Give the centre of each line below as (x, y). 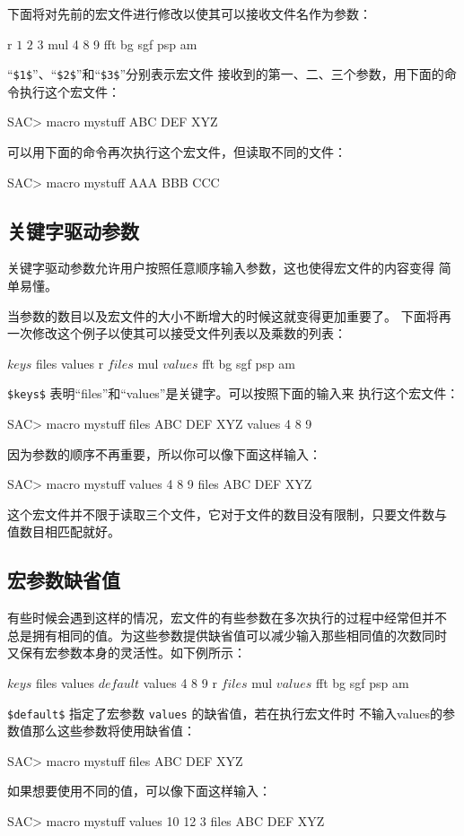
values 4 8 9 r (180, 683)
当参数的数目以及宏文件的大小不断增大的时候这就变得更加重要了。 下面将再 (229, 315)
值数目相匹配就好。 (64, 531)
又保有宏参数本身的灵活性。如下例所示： (127, 653)
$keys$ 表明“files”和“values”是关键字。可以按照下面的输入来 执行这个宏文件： (233, 393)
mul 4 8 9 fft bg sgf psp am (123, 44)
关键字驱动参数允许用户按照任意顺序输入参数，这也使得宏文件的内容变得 (221, 268)
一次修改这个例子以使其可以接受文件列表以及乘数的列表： (177, 333)
